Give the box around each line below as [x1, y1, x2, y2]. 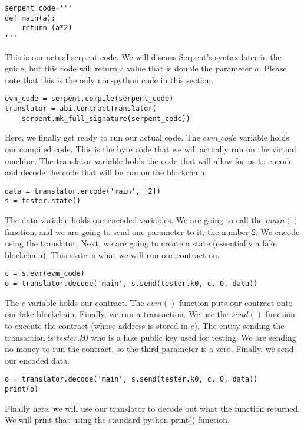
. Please [259, 62, 287, 74]
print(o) [5, 385, 39, 393]
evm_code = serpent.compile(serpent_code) [5, 95, 174, 103]
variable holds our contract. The [28, 296, 144, 308]
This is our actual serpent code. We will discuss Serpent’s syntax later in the [5, 50, 282, 63]
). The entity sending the [194, 319, 285, 331]
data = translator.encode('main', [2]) [5, 187, 161, 196]
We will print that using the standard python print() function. [5, 413, 230, 426]
